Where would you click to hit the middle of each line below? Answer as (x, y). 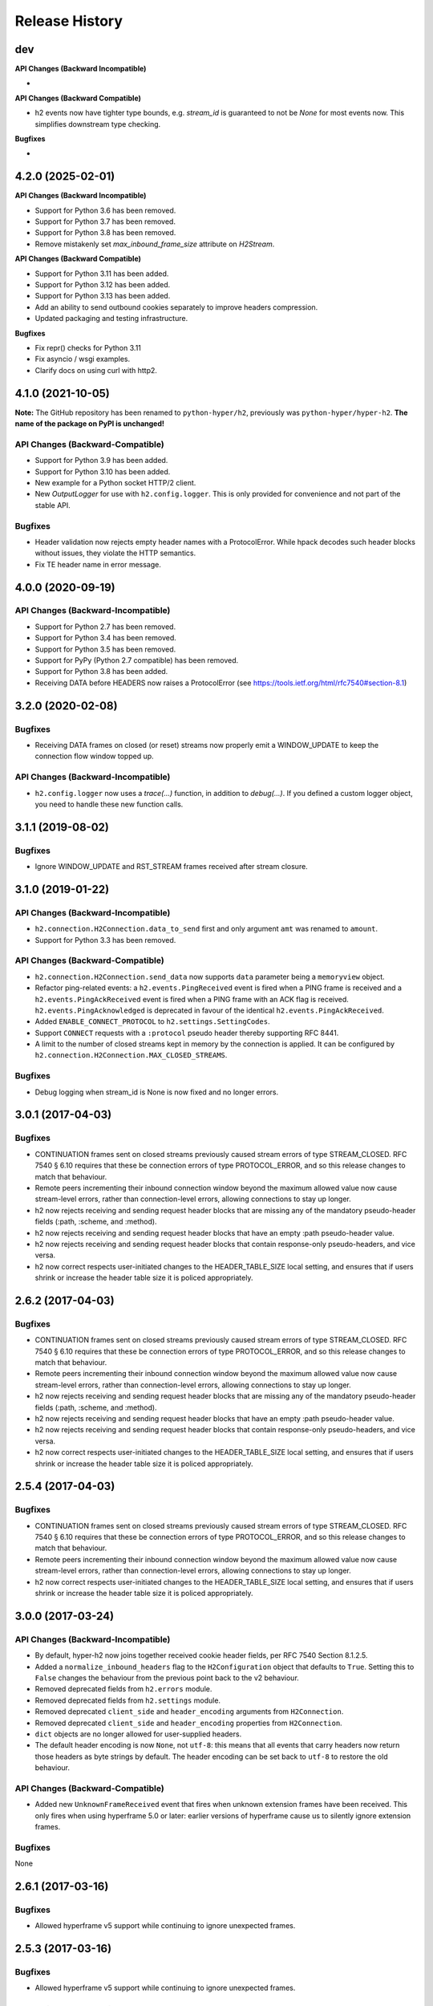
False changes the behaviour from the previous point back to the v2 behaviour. (167, 1678)
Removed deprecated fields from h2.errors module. (123, 1689)
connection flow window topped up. (94, 756)
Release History (69, 21)
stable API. (53, 505)
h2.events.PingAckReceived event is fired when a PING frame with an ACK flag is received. (192, 999)
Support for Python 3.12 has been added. (103, 285)
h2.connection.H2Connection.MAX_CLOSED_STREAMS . (131, 1055)
